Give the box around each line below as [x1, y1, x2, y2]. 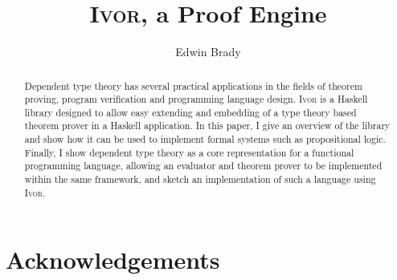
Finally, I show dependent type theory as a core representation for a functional [24, 145, 354, 159]
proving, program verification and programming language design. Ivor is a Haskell [24, 92, 368, 106]
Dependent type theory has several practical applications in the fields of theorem [24, 79, 362, 92]
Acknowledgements [6, 243, 220, 276]
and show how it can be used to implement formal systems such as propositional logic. [24, 132, 386, 146]
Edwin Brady [175, 43, 241, 60]
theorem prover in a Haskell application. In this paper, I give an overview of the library [24, 119, 391, 132]
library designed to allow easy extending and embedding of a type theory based [24, 105, 357, 119]
